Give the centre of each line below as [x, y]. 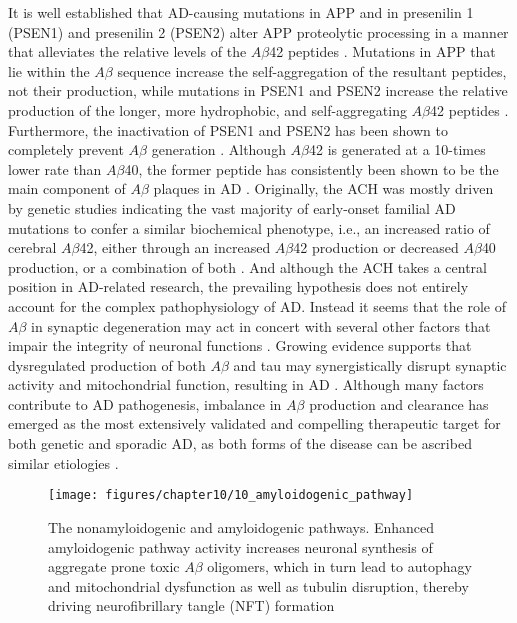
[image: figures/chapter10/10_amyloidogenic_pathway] [231, 495]
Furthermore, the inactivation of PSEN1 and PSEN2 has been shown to [228, 129]
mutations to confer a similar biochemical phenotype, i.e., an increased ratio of [249, 227]
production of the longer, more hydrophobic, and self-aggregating [207, 109]
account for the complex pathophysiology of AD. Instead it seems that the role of [257, 305]
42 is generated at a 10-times [397, 149]
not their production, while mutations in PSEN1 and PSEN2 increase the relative [258, 90]
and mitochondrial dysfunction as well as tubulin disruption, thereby [258, 585]
